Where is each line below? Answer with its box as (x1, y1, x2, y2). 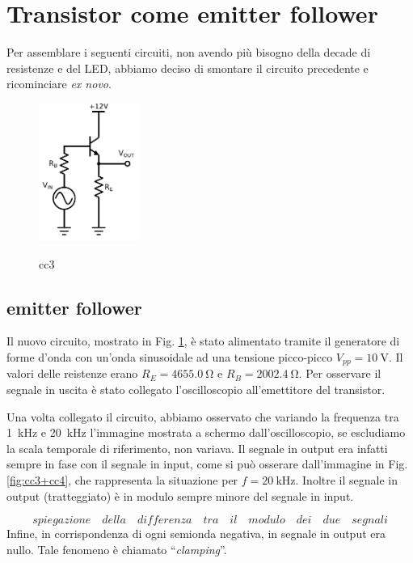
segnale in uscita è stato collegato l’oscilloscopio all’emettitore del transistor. (6, 381, 386, 398)
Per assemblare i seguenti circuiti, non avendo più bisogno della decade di (6, 44, 371, 61)
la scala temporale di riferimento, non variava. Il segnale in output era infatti (6, 439, 388, 456)
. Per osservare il (298, 365, 381, 382)
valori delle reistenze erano (6, 365, 138, 382)
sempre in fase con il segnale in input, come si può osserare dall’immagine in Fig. (6, 455, 408, 472)
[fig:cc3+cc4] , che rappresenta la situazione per (6, 471, 238, 488)
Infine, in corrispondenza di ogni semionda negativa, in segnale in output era (6, 525, 386, 542)
